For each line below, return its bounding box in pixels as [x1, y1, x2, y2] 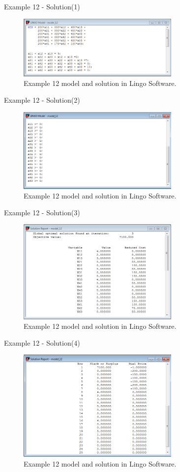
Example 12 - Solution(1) [4, 1, 80, 11]
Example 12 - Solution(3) [4, 207, 80, 217]
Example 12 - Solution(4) [4, 337, 80, 348]
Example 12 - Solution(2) [4, 94, 80, 105]
